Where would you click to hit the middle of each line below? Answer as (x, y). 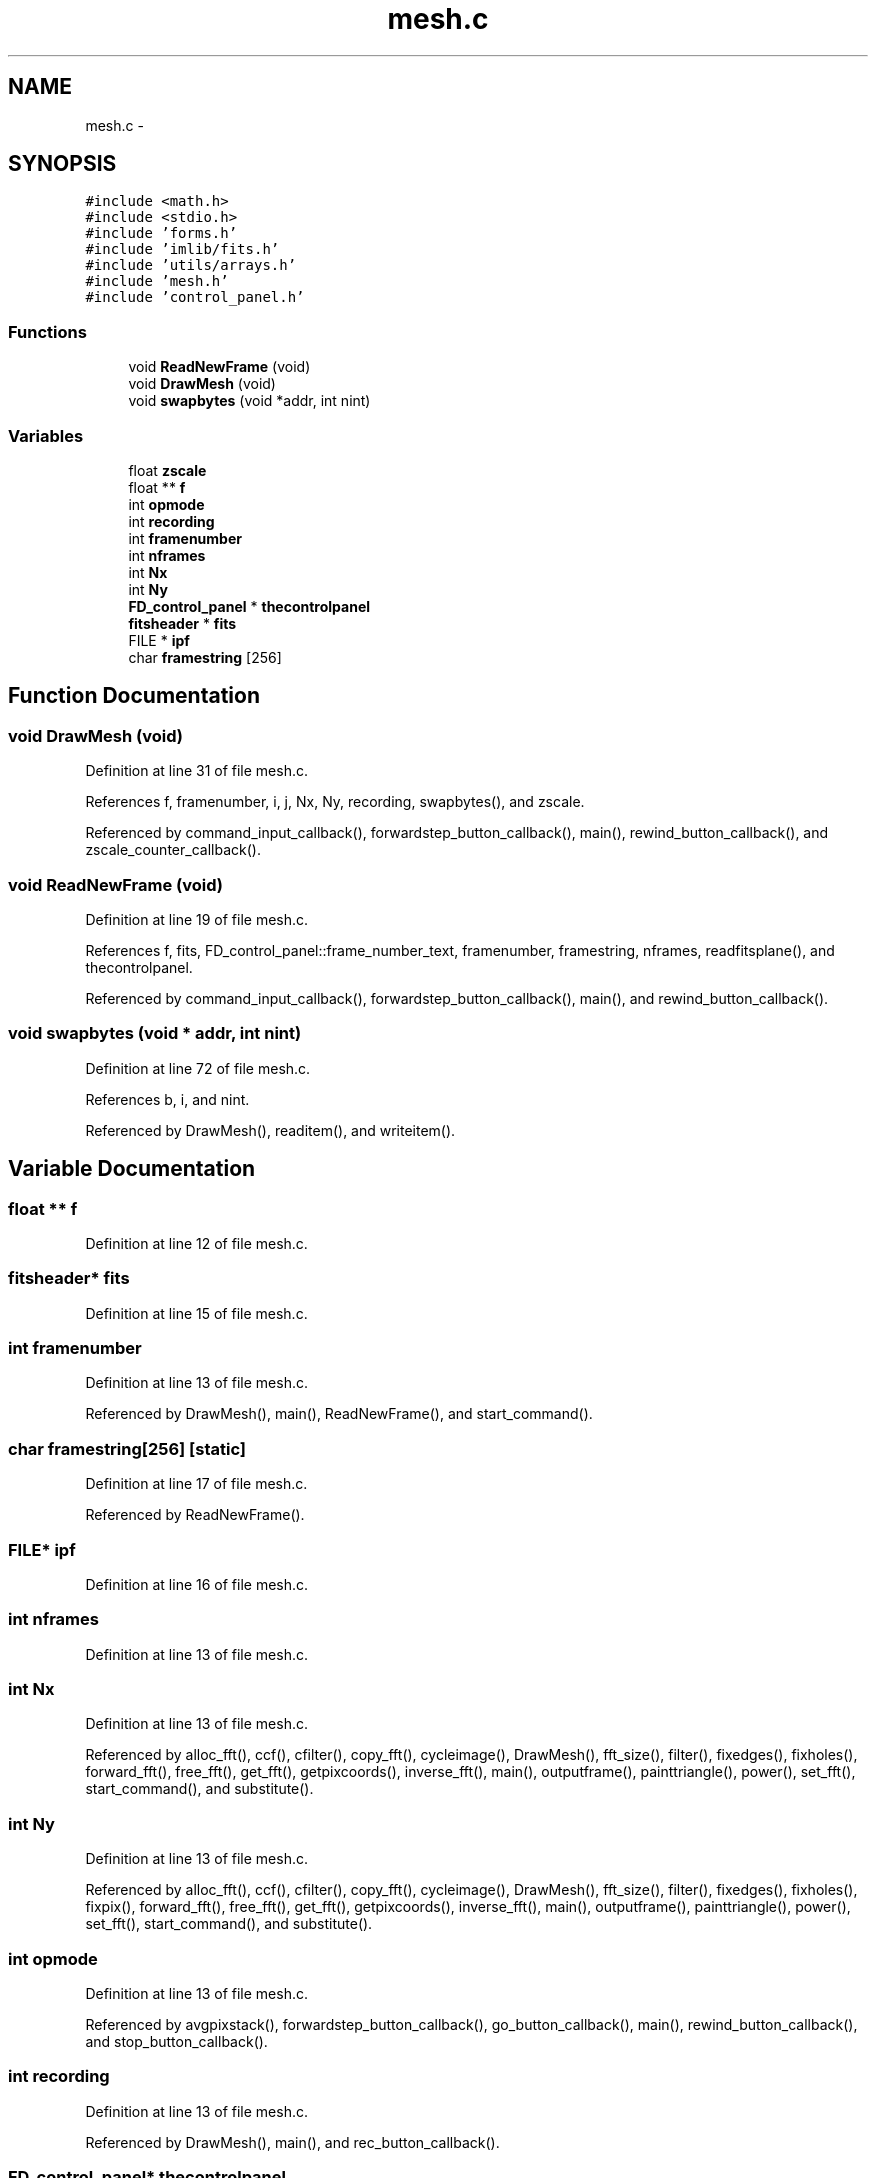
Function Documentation (134, 696)
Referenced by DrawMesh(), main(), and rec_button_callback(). (292, 2142)
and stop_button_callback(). (176, 2041)
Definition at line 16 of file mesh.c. (197, 1584)
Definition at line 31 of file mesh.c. (197, 771)
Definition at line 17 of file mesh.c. (196, 1484)
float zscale (167, 470)
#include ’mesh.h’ (157, 281)
